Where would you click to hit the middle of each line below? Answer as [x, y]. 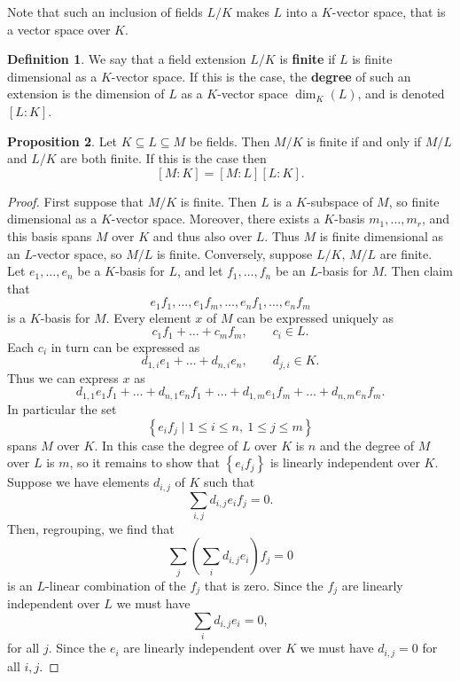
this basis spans [50, 235]
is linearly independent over [345, 462]
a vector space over [59, 29]
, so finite [414, 201]
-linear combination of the [116, 585]
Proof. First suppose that [76, 201]
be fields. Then [230, 141]
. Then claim [418, 271]
